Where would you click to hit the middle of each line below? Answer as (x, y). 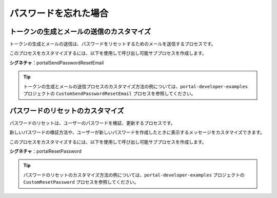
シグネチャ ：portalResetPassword (46, 151)
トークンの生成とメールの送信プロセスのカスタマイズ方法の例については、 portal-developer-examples (136, 86)
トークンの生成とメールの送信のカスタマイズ (80, 32)
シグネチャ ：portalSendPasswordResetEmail (57, 63)
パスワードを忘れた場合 (59, 13)
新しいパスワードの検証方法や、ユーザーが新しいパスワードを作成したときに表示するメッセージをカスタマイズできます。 (137, 132)
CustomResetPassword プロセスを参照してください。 (81, 182)
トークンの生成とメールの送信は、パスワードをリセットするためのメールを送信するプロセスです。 (113, 44)
